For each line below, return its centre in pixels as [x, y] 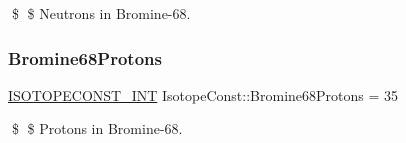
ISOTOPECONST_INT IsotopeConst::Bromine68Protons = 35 [203, 94]
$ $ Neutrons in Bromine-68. [101, 13]
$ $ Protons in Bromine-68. [97, 128]
